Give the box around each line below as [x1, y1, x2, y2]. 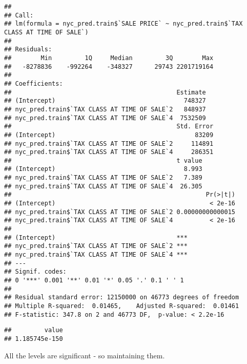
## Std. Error [4, 123, 214, 130]
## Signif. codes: [4, 268, 67, 276]
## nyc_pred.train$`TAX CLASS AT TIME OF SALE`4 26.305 [4, 182, 202, 190]
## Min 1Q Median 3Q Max [4, 54, 214, 62]
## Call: [4, 11, 34, 19]
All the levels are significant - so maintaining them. [4, 350, 165, 360]
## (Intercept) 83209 [4, 131, 214, 139]
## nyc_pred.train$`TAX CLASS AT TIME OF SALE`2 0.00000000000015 [4, 208, 236, 216]
